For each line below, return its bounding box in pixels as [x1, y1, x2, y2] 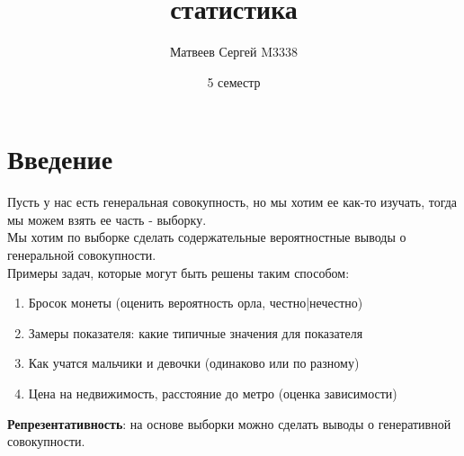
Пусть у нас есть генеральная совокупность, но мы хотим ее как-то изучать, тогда [7, 192, 458, 211]
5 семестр [207, 72, 261, 91]
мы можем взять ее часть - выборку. [7, 210, 207, 228]
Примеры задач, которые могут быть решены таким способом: [7, 263, 350, 282]
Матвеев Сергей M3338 [169, 42, 299, 61]
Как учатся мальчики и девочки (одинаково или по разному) [28, 353, 360, 372]
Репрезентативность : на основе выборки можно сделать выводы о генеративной [7, 414, 451, 433]
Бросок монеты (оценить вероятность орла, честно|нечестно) [28, 293, 363, 312]
